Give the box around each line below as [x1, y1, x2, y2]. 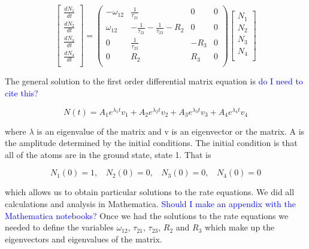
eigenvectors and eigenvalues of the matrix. [5, 232, 162, 245]
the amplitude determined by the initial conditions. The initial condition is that [5, 136, 298, 149]
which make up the [205, 221, 275, 233]
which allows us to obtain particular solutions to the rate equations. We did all [5, 186, 295, 198]
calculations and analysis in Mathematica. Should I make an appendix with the [5, 197, 296, 209]
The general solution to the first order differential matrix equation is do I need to [5, 75, 303, 87]
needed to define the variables [5, 221, 114, 233]
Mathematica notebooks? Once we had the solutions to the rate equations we [5, 209, 289, 221]
